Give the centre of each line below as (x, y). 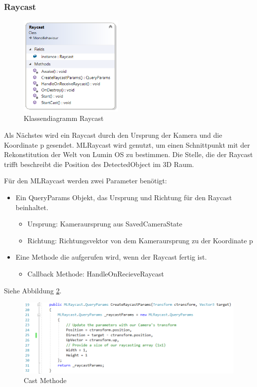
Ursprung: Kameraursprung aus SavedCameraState (105, 224)
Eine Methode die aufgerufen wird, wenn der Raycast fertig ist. (111, 257)
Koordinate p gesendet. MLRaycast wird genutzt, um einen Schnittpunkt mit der (127, 144)
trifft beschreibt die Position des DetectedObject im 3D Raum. (99, 164)
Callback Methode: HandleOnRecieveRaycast (96, 274)
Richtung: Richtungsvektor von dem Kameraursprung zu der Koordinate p (140, 240)
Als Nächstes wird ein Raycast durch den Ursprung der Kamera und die (113, 135)
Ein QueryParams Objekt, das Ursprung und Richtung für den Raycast (124, 197)
